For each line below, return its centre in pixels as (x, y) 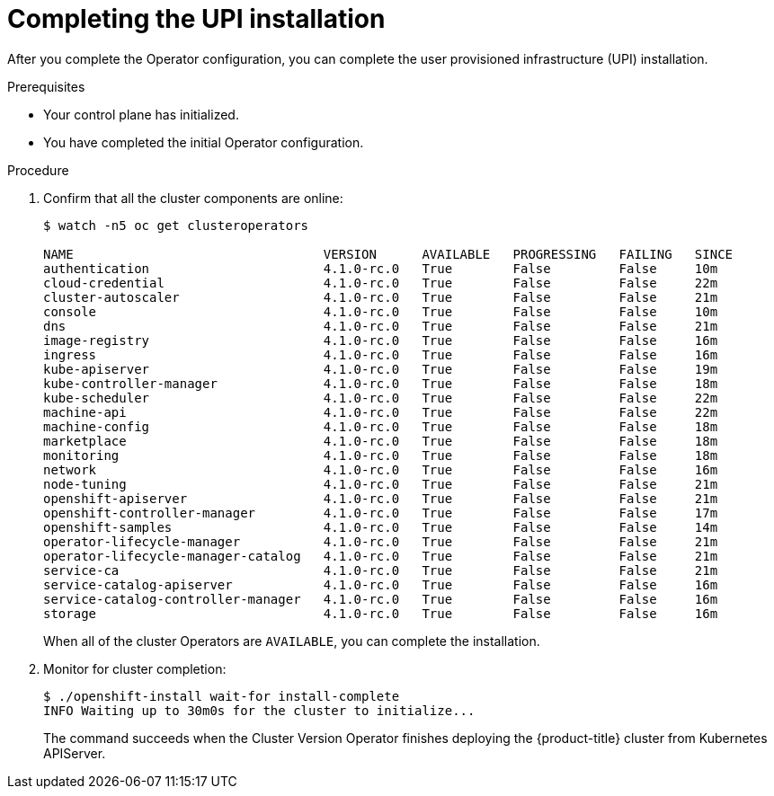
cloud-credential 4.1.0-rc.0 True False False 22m (381, 283)
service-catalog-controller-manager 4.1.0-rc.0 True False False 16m (381, 599)
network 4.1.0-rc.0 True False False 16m (381, 469)
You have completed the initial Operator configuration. (204, 142)
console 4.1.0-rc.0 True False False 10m (381, 311)
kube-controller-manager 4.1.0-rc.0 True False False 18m (381, 383)
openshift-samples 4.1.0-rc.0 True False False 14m (381, 527)
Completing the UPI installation (196, 19)
